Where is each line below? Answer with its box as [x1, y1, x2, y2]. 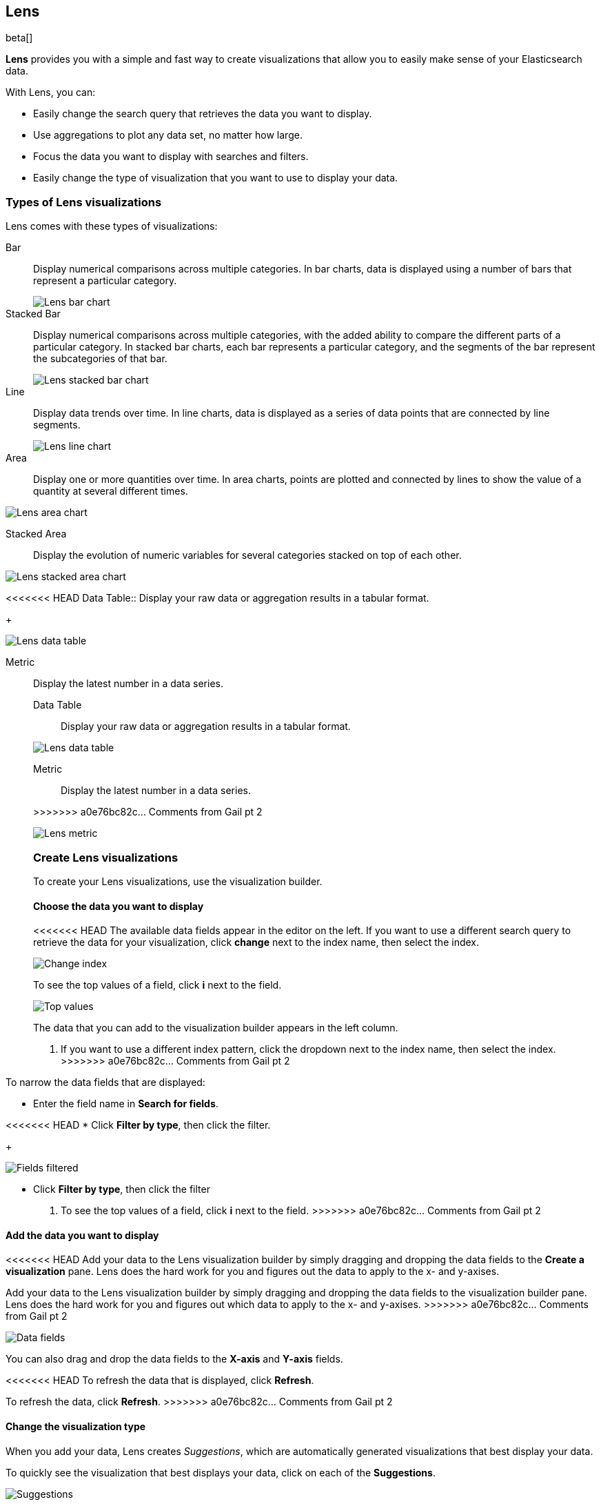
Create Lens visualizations [33, 850, 179, 864]
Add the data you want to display [6, 1229, 159, 1241]
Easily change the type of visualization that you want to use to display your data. [33, 172, 398, 184]
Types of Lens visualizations [6, 195, 162, 209]
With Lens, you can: [6, 86, 96, 99]
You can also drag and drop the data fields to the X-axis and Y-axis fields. [6, 1353, 343, 1365]
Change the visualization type [6, 1420, 146, 1432]
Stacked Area [6, 528, 67, 540]
